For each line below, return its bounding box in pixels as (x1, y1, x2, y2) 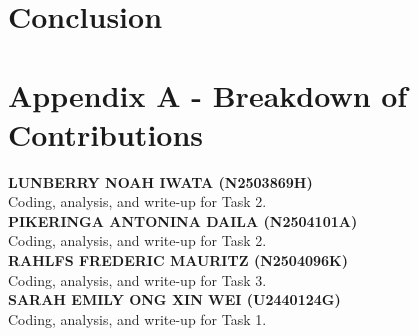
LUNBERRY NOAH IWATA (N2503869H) (8, 171, 313, 192)
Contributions (8, 113, 204, 154)
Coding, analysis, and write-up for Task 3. (8, 269, 267, 290)
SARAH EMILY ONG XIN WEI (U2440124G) (8, 289, 341, 310)
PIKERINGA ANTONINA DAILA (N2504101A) (8, 210, 358, 231)
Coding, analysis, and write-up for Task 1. (8, 308, 267, 329)
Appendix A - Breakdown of (8, 74, 408, 115)
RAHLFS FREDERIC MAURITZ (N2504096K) (8, 250, 348, 271)
